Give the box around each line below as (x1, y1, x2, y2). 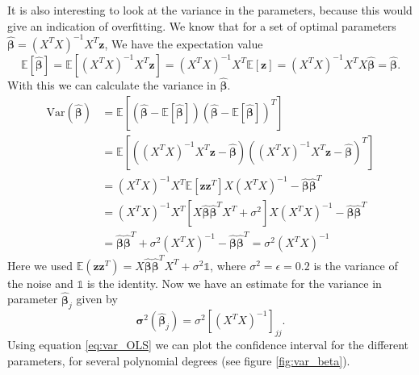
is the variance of (313, 256, 398, 273)
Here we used (7, 256, 73, 273)
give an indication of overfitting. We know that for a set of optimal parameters (7, 17, 396, 34)
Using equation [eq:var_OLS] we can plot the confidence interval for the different (7, 336, 409, 353)
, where (210, 256, 246, 273)
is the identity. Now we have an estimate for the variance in (86, 274, 382, 291)
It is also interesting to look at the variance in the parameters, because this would (7, 2, 413, 18)
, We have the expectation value (104, 35, 263, 52)
